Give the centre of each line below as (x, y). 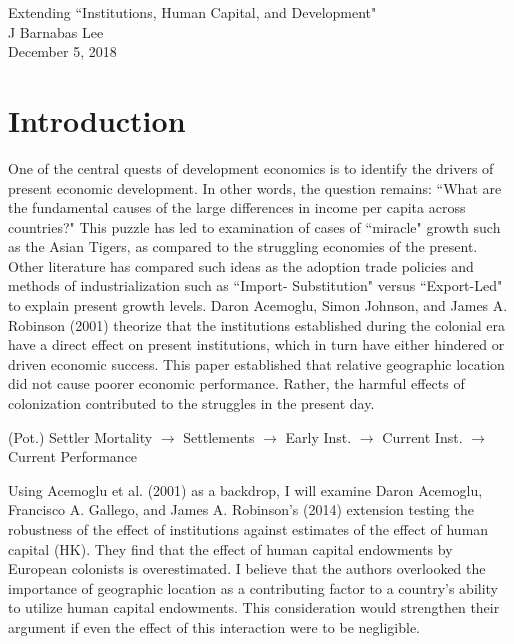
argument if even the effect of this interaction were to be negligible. (214, 626)
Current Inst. (422, 436)
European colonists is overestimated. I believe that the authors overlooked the (247, 568)
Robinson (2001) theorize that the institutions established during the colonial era (256, 324)
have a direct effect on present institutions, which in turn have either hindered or (256, 344)
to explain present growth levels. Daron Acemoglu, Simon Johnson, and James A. (258, 305)
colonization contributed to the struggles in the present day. (191, 403)
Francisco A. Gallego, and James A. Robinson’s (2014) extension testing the (241, 509)
